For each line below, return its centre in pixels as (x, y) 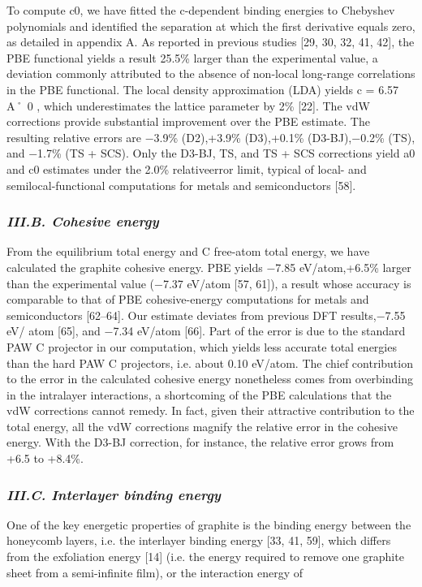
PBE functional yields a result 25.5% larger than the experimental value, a (192, 57)
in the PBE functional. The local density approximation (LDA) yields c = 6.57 (203, 89)
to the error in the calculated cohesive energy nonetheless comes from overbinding (210, 379)
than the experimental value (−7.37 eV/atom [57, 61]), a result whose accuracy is (209, 283)
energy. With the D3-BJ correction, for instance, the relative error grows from (200, 442)
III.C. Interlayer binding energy (114, 494)
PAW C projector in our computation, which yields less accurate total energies (202, 346)
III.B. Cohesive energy (83, 221)
